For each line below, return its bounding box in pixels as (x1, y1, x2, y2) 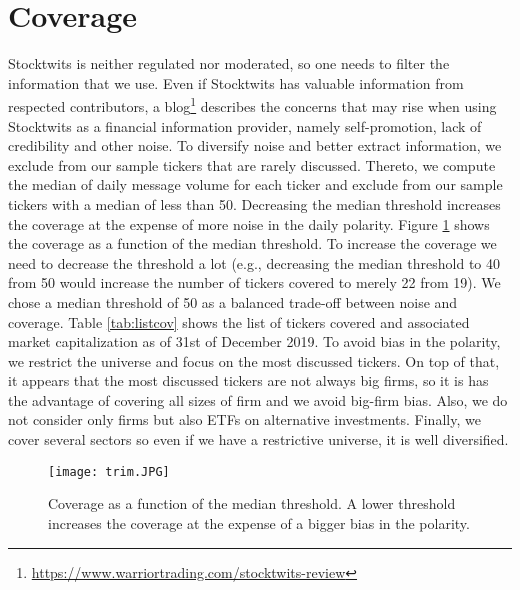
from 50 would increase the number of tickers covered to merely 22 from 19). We (8, 272, 501, 293)
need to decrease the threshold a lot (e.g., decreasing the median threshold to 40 (8, 252, 500, 273)
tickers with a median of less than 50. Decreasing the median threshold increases (8, 193, 501, 214)
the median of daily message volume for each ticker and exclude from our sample (8, 174, 503, 195)
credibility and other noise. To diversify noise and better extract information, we (8, 135, 502, 156)
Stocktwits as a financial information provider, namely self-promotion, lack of (8, 115, 482, 136)
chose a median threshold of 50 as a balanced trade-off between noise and (8, 291, 458, 312)
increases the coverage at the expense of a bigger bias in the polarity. (48, 512, 470, 533)
